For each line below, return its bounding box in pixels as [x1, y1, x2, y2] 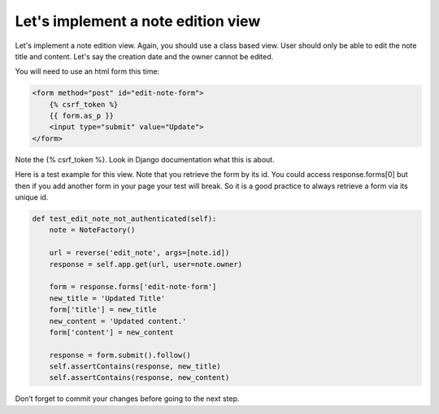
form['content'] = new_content [49, 327, 174, 337]
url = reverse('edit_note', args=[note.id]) [49, 248, 230, 257]
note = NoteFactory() [49, 226, 136, 235]
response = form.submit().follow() [49, 350, 191, 360]
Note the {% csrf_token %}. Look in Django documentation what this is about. [15, 154, 276, 164]
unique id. [15, 192, 49, 202]
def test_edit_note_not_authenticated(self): [32, 214, 217, 223]
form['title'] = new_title [49, 305, 158, 314]
